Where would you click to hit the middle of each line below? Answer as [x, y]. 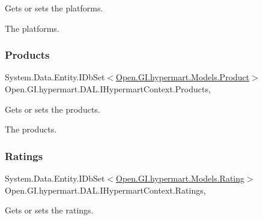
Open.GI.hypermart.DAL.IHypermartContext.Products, [108, 89]
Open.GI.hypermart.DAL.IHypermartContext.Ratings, [105, 190]
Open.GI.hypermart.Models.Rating [180, 178]
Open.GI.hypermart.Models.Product [183, 77]
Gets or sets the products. [53, 109]
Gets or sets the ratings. [49, 210]
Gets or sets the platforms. [54, 8]
